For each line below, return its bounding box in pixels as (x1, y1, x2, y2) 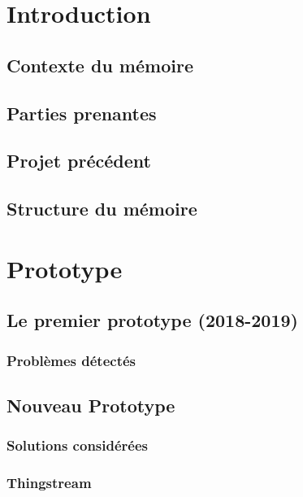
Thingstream (6, 473, 92, 493)
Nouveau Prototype (6, 392, 175, 417)
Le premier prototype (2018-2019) (6, 307, 298, 333)
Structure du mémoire (6, 196, 197, 221)
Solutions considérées (6, 435, 148, 456)
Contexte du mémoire (6, 52, 193, 77)
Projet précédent (6, 148, 151, 173)
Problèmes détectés (6, 350, 136, 370)
